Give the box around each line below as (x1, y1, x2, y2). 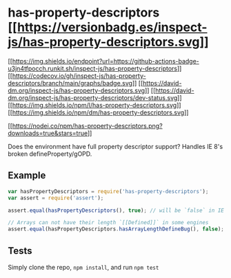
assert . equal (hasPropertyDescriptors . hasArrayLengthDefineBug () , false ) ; (8, 226, 225, 232)
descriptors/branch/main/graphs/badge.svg (8, 79, 133, 87)
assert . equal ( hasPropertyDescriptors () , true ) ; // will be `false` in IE (8, 207, 225, 214)
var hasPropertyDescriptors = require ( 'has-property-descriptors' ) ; (8, 188, 209, 195)
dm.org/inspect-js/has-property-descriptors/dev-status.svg (8, 93, 178, 101)
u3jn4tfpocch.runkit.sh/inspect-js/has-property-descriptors (8, 64, 178, 72)
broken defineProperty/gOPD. (8, 150, 92, 158)
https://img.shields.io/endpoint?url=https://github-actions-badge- (12, 57, 199, 65)
